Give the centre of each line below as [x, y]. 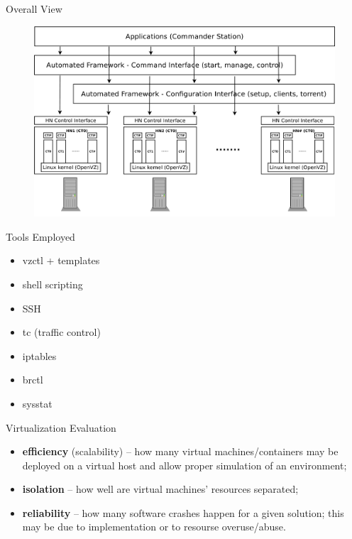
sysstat [37, 403]
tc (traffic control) [61, 332]
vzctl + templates [61, 260]
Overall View [34, 9]
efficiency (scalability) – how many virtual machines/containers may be [180, 451]
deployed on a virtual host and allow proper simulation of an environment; [185, 465]
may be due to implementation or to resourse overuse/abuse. [154, 527]
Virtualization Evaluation [61, 427]
